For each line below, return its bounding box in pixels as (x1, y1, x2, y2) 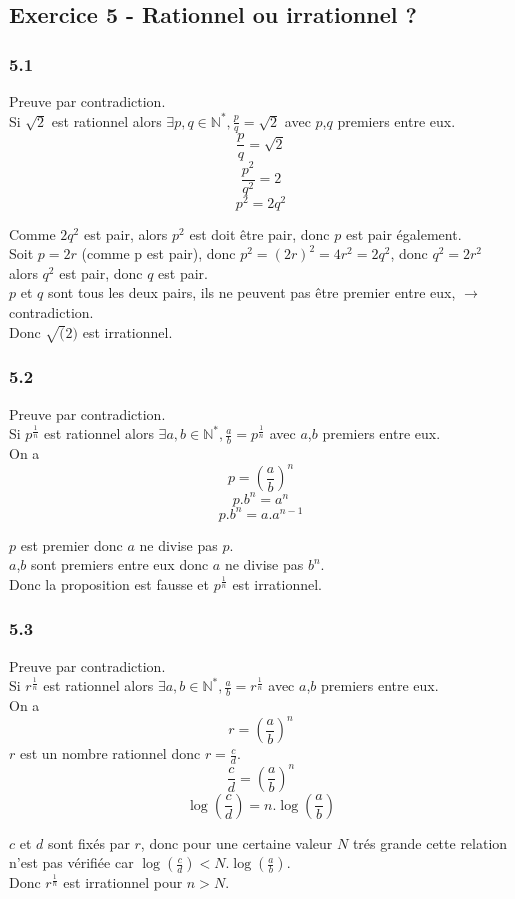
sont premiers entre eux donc (30, 554, 209, 575)
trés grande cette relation (352, 832, 508, 853)
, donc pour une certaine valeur (140, 832, 333, 853)
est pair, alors (83, 223, 168, 244)
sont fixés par (48, 832, 130, 853)
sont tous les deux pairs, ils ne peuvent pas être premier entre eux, (47, 282, 456, 303)
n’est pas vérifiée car (9, 852, 134, 873)
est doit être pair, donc (189, 223, 330, 244)
